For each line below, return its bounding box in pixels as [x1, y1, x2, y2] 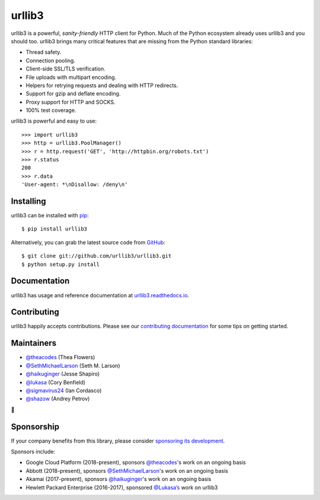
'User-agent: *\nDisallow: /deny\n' [21, 181, 128, 188]
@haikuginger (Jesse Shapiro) [25, 370, 100, 377]
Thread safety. [25, 49, 62, 56]
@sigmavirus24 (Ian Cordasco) [25, 387, 102, 394]
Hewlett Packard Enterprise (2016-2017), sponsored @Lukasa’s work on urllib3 [25, 483, 218, 491]
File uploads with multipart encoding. [25, 73, 117, 81]
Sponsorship [11, 421, 59, 432]
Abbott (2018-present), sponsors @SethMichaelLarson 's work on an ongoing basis [25, 467, 228, 474]
